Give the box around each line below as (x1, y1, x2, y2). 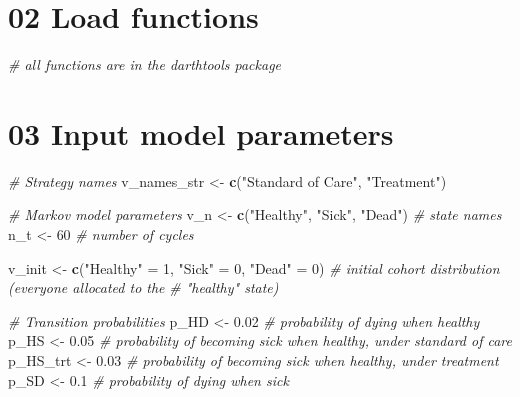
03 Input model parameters (8, 112, 394, 153)
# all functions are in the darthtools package (8, 54, 282, 75)
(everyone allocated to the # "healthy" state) (8, 277, 279, 298)
